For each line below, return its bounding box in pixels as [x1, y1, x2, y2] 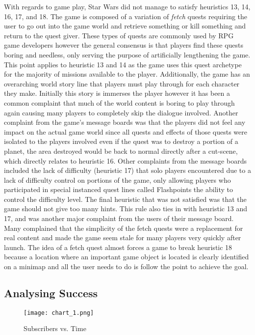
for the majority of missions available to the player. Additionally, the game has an [4, 69, 250, 79]
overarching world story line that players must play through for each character [4, 78, 240, 88]
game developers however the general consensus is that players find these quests [4, 40, 244, 50]
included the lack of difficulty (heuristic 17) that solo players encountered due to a [4, 165, 251, 175]
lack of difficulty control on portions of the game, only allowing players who [4, 174, 231, 185]
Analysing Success [4, 285, 98, 301]
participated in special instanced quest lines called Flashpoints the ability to [4, 184, 233, 195]
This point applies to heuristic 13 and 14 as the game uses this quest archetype [4, 59, 242, 69]
